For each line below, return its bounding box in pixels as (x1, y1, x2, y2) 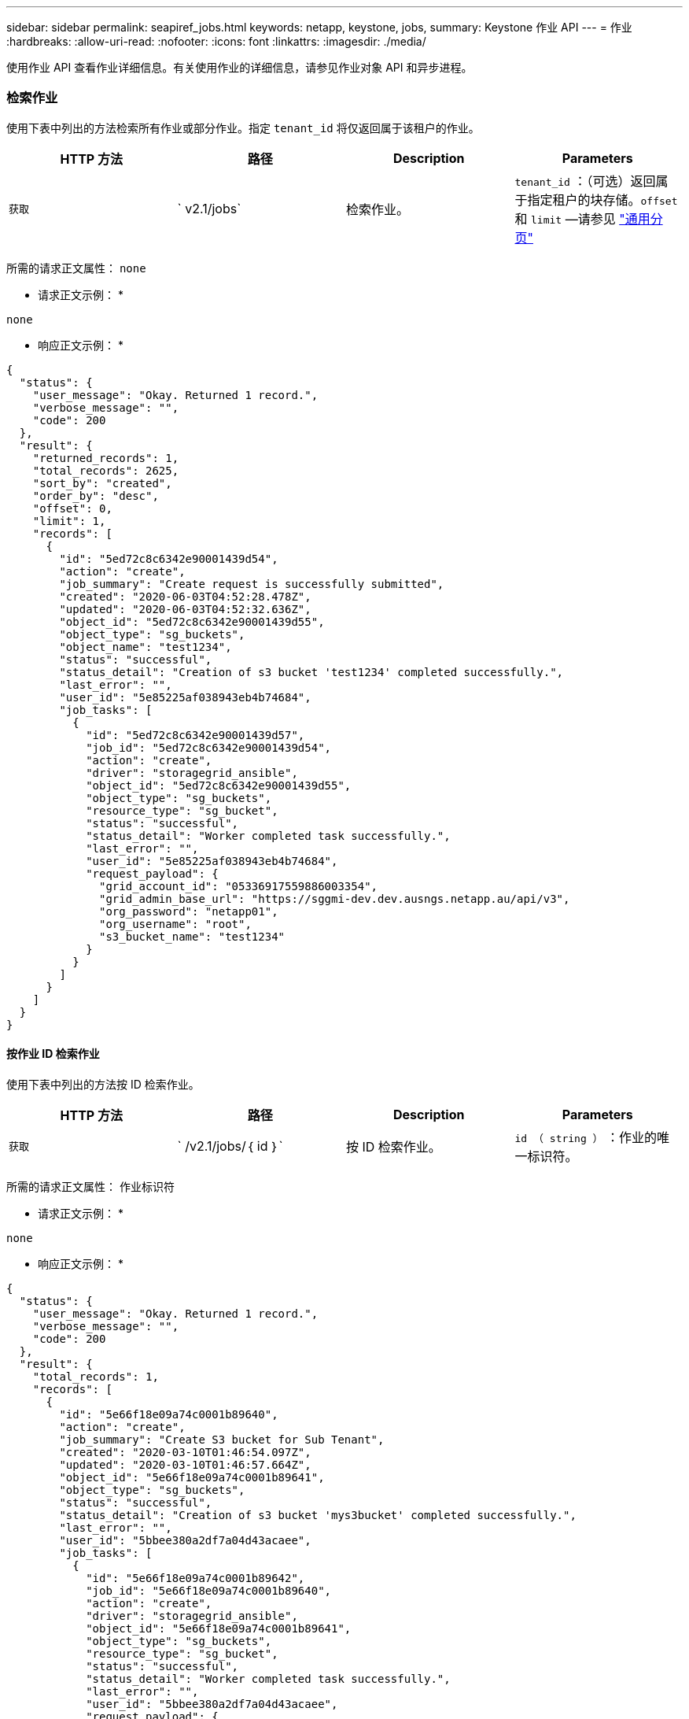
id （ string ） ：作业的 (514, 1129, 658, 1145)
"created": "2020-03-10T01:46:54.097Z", (59, 1445, 311, 1458)
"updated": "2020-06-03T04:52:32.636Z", (59, 602, 311, 616)
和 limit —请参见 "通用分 (514, 210, 663, 227)
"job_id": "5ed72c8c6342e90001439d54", (86, 741, 332, 754)
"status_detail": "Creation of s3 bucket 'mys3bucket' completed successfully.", (59, 1508, 577, 1521)
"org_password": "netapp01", (99, 904, 278, 918)
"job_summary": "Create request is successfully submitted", (59, 577, 444, 590)
